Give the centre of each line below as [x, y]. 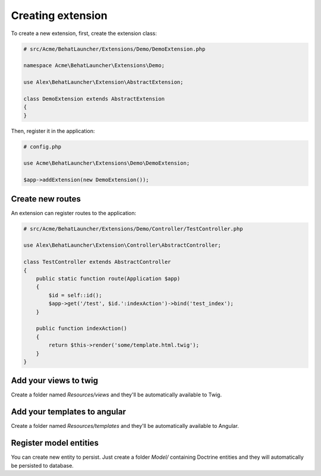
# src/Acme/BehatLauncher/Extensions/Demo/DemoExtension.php [114, 49]
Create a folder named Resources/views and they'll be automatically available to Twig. [117, 395]
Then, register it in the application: [53, 131]
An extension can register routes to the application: [74, 213]
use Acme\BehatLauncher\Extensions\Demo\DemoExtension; [107, 163]
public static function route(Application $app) [108, 279]
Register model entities [55, 443]
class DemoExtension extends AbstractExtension [94, 99]
